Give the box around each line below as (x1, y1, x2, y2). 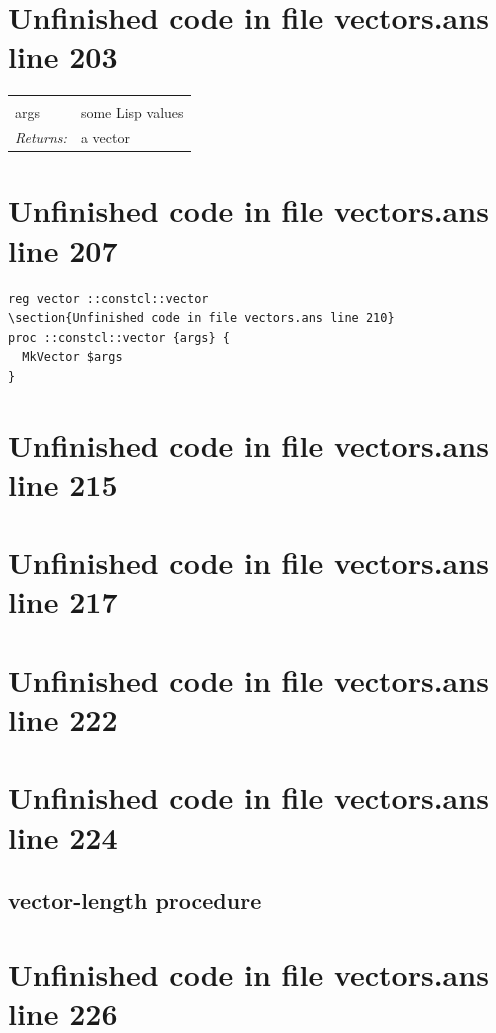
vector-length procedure (8, 885, 262, 916)
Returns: (15, 127, 67, 148)
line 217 (8, 581, 118, 622)
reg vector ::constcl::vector (8, 291, 209, 306)
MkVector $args (22, 350, 123, 365)
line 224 (8, 816, 118, 857)
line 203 (8, 36, 118, 77)
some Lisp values (80, 102, 184, 123)
